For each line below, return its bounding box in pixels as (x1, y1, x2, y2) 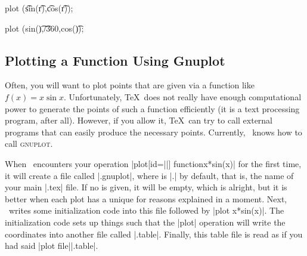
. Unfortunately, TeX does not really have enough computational (64, 90, 302, 103)
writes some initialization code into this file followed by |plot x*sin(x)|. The (8, 204, 284, 217)
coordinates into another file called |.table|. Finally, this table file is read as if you (5, 227, 303, 240)
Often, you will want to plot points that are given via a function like (5, 79, 255, 91)
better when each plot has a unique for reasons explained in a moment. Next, (5, 192, 287, 205)
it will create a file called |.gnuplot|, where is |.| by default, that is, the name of (5, 169, 294, 181)
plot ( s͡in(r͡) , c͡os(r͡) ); (5, 2, 73, 14)
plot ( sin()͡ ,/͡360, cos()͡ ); (5, 21, 84, 34)
